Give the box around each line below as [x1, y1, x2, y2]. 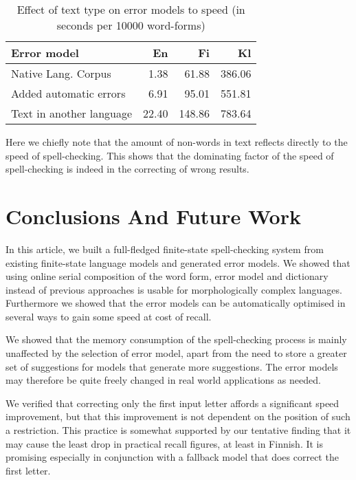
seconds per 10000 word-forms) [56, 17, 205, 33]
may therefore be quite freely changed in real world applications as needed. [5, 373, 321, 387]
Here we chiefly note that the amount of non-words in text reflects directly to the [5, 135, 348, 149]
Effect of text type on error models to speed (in [16, 1, 245, 17]
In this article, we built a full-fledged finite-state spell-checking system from [5, 241, 324, 256]
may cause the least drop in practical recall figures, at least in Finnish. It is [5, 436, 324, 450]
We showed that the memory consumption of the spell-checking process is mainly [5, 332, 347, 347]
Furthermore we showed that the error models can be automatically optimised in [5, 296, 346, 310]
